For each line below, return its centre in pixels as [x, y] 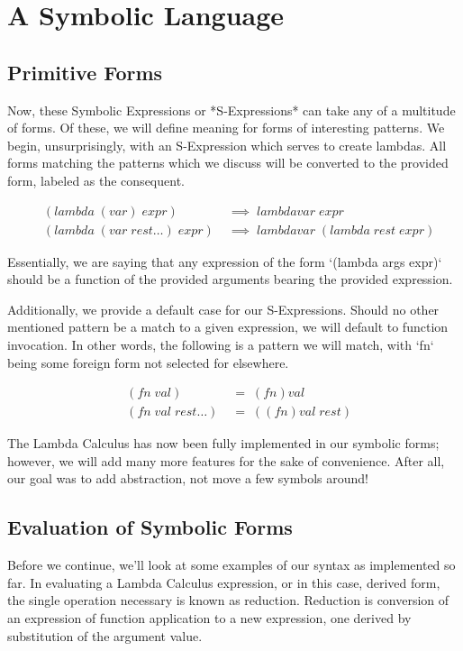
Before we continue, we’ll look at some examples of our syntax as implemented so [231, 565]
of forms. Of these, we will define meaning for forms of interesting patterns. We [226, 128]
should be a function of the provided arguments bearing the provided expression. [230, 279]
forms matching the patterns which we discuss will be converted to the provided [228, 163]
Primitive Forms [85, 72]
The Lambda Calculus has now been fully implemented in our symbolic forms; [223, 443]
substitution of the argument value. [105, 635]
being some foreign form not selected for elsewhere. [148, 362]
